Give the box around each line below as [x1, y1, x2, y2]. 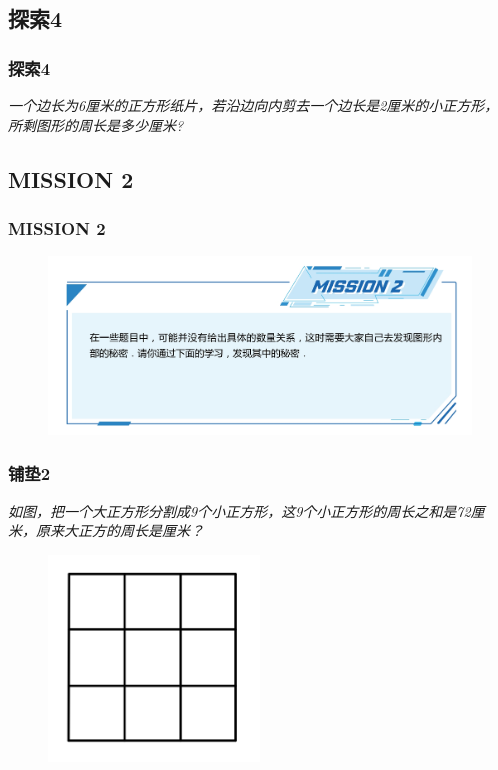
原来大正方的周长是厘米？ [35, 520, 204, 541]
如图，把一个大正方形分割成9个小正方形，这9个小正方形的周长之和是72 [8, 500, 471, 521]
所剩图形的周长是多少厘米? [8, 114, 184, 135]
